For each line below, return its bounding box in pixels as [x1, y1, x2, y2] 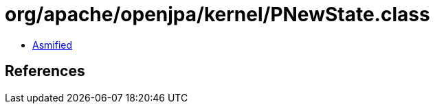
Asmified [32, 38, 73, 51]
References [5, 62, 85, 80]
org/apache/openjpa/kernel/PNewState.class [5, 3, 430, 26]
